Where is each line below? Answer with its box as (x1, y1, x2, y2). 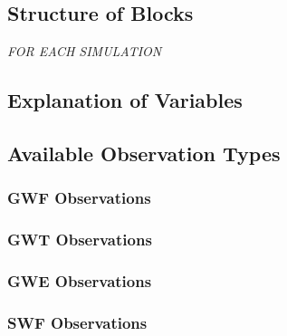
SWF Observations (7, 311, 148, 333)
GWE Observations (7, 269, 152, 292)
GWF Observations (7, 187, 151, 209)
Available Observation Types (7, 139, 281, 167)
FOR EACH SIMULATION (7, 42, 162, 61)
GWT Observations (7, 228, 152, 251)
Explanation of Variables (7, 86, 243, 114)
